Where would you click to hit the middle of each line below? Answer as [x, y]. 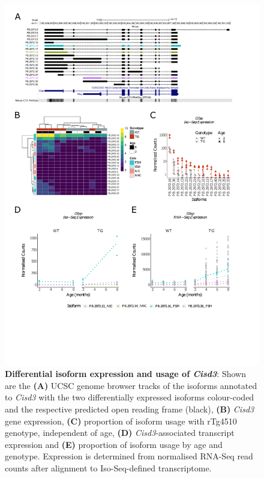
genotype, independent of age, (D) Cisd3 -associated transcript [120, 433]
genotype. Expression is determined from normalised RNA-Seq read [129, 456]
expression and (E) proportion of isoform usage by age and [114, 444]
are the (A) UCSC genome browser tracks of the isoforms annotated [131, 385]
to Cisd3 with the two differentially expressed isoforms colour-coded [130, 397]
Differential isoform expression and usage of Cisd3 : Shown [125, 374]
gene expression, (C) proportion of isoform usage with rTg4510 [121, 421]
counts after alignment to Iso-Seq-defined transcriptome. [108, 468]
